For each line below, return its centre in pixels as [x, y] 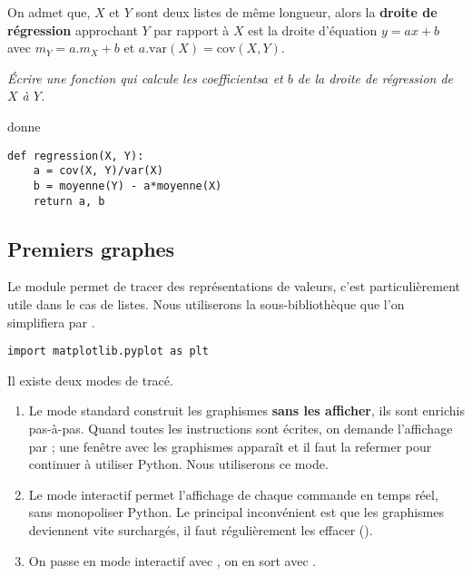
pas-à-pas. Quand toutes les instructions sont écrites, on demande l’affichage [241, 429]
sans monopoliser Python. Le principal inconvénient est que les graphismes [236, 512]
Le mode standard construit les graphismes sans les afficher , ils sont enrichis [246, 410]
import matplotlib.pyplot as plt [108, 351]
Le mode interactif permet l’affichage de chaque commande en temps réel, [233, 494]
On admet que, [49, 12]
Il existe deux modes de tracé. [90, 380]
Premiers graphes [91, 248]
